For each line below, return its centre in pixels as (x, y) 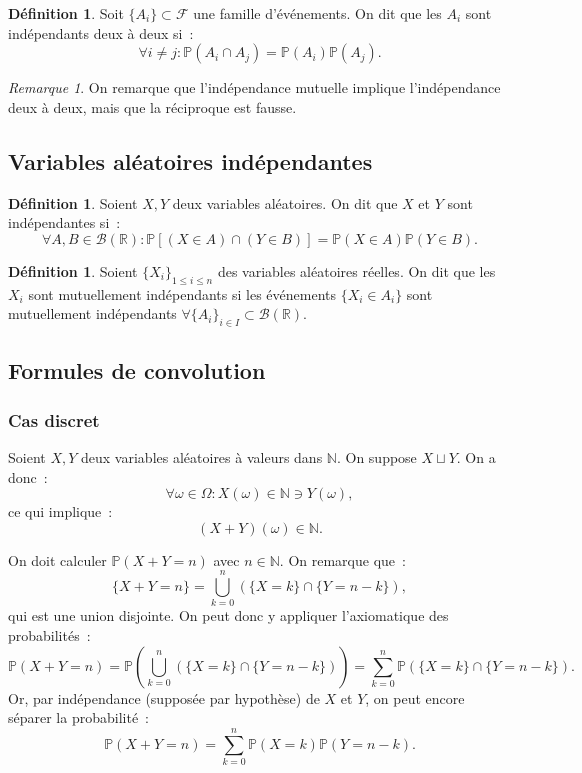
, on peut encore (415, 697)
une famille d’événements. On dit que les (317, 13)
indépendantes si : (64, 222)
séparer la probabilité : (78, 717)
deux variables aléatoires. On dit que (285, 202)
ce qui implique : (60, 511)
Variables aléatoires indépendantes (190, 160)
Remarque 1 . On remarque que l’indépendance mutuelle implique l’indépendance (254, 87)
